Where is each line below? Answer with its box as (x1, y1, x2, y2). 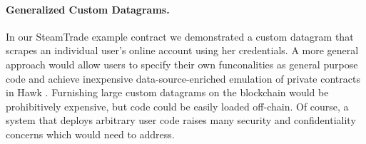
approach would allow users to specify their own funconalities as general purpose (6, 56, 358, 71)
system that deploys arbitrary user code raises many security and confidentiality (6, 113, 356, 128)
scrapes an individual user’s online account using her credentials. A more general (6, 43, 359, 58)
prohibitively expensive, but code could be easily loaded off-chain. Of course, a (6, 98, 349, 113)
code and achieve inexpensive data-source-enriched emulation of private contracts (6, 71, 360, 86)
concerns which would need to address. (6, 126, 175, 141)
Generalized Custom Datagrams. (6, 1, 170, 16)
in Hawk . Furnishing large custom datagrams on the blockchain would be (6, 85, 329, 100)
